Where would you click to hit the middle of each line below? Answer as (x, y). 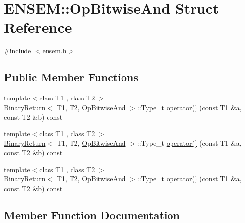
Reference (38, 27)
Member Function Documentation (92, 214)
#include (18, 51)
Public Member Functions (71, 77)
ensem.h (54, 51)
